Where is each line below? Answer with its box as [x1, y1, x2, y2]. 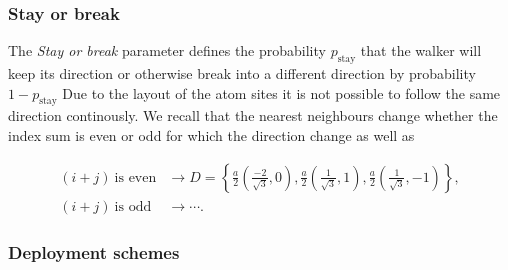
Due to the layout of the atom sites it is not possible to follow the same [62, 82, 501, 103]
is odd [114, 199, 152, 214]
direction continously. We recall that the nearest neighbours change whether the [8, 105, 498, 126]
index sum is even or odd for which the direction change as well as [8, 125, 415, 145]
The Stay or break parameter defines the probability [8, 40, 326, 61]
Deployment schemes [8, 239, 180, 264]
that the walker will [360, 40, 482, 61]
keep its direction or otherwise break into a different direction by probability [8, 63, 476, 84]
